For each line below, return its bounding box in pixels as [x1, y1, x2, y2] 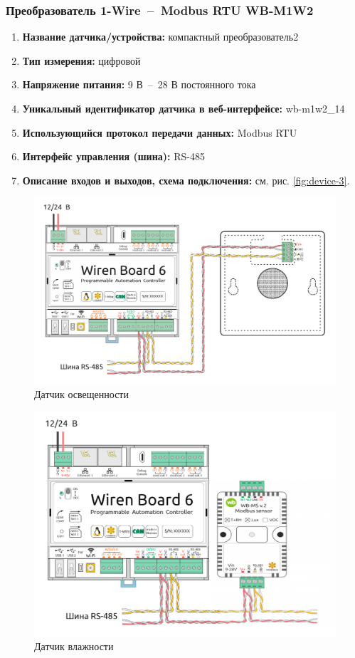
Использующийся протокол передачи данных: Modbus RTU [22, 125, 297, 140]
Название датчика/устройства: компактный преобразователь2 [22, 29, 299, 44]
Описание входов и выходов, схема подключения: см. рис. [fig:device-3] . [22, 172, 350, 187]
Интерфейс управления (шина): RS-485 [22, 149, 205, 164]
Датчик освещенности [34, 387, 129, 402]
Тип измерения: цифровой [22, 53, 141, 68]
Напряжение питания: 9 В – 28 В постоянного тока [22, 77, 256, 92]
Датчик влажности [34, 639, 114, 654]
